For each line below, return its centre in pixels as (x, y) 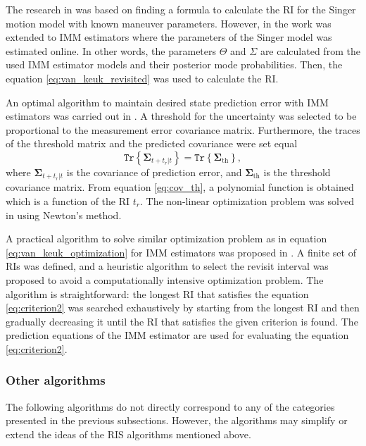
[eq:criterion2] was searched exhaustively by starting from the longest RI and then (183, 308)
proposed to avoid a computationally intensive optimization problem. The (165, 279)
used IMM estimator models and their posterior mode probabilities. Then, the (174, 64)
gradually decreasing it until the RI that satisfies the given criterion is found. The (182, 321)
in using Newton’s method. (64, 215)
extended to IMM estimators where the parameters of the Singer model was (169, 37)
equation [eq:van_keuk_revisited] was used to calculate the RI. (142, 78)
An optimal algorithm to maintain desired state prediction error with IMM (167, 102)
